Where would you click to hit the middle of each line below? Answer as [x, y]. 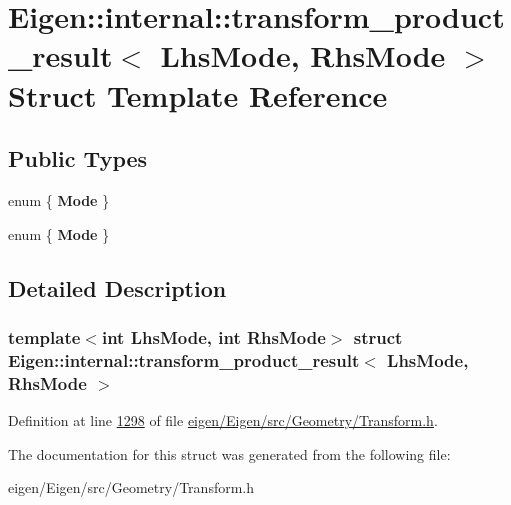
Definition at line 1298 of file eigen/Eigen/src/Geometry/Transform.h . [223, 419]
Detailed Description [117, 287]
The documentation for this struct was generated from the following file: [229, 453]
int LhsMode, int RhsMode [213, 336]
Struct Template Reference [198, 94]
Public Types [78, 158]
